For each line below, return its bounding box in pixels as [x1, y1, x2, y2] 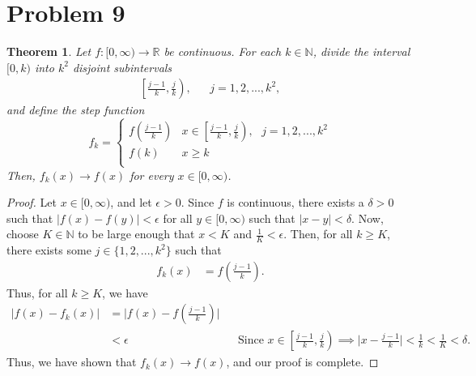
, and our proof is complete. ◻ [226, 353, 379, 370]
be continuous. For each [164, 43, 282, 60]
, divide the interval [312, 43, 410, 60]
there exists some [6, 241, 91, 258]
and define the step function [6, 101, 145, 118]
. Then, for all [283, 225, 353, 242]
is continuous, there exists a [227, 194, 364, 211]
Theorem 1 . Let [6, 43, 91, 60]
